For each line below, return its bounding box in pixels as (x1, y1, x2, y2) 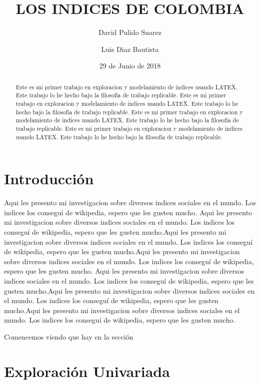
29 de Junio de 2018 (99, 60, 161, 71)
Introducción (4, 168, 94, 189)
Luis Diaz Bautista (101, 43, 159, 54)
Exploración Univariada (4, 361, 170, 381)
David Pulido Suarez (98, 27, 162, 37)
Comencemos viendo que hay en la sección (4, 331, 133, 342)
